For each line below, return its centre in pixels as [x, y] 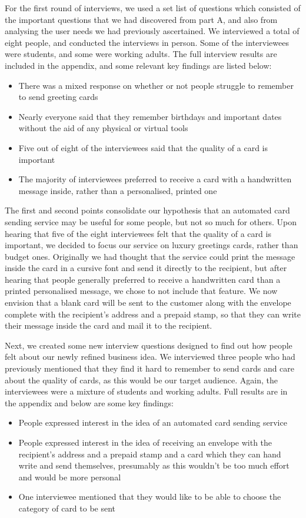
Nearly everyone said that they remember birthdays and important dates [150, 116]
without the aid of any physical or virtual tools [103, 128]
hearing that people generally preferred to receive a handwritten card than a [143, 279]
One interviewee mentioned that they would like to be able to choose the [150, 497]
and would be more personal [70, 477]
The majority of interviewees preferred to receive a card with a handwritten [155, 179]
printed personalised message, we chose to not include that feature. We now [141, 291]
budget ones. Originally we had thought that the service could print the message [150, 256]
